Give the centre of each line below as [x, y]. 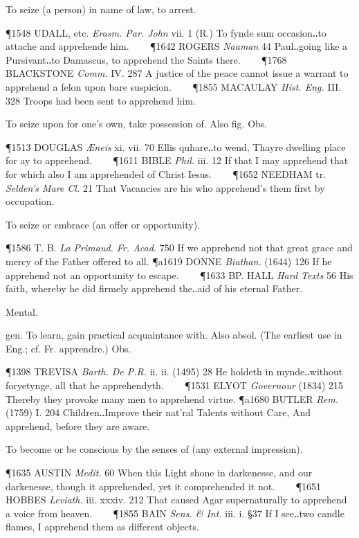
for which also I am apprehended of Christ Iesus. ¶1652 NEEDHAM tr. [166, 173]
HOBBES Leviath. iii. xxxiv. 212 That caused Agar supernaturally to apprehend [176, 500]
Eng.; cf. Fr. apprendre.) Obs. [68, 348]
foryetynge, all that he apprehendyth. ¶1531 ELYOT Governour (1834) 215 [175, 385]
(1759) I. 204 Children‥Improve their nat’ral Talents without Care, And [158, 412]
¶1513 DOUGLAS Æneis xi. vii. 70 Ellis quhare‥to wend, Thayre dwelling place [176, 146]
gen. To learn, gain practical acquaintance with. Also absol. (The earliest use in [174, 335]
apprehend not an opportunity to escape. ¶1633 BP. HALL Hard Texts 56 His [179, 275]
